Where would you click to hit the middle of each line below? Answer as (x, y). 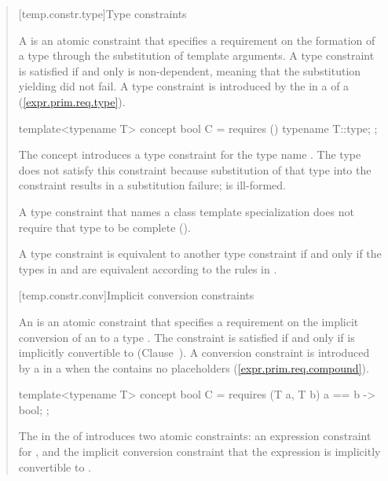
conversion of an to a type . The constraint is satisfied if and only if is (187, 337)
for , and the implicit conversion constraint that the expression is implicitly (199, 452)
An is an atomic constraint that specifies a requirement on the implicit (189, 321)
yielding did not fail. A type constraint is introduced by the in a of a (184, 86)
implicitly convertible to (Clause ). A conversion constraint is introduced (194, 352)
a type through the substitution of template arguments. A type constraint (196, 55)
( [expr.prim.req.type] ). (72, 101)
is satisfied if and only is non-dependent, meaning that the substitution (190, 70)
